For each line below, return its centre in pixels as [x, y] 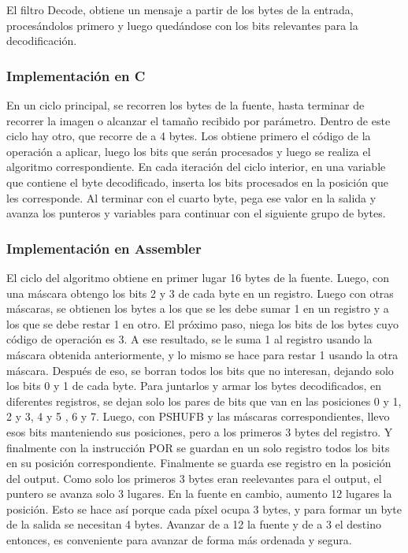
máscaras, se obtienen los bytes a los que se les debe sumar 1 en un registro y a [198, 308]
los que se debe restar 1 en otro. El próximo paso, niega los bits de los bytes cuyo [202, 323]
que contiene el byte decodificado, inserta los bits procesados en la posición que [198, 182]
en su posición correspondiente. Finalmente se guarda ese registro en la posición [199, 463]
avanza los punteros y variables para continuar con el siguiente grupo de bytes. [196, 213]
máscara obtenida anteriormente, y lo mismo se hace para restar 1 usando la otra [202, 354]
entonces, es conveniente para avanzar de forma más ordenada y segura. [179, 540]
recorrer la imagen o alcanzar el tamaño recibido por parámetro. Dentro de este [198, 120]
